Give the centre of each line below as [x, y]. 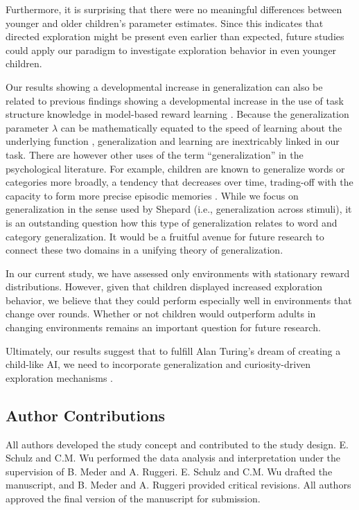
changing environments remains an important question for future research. [163, 327]
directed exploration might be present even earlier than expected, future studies [175, 36]
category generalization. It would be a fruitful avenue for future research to [165, 236]
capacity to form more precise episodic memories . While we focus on [152, 195]
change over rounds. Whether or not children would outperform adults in [161, 314]
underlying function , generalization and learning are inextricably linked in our [173, 141]
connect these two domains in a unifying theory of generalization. [145, 250]
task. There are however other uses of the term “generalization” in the [155, 154]
